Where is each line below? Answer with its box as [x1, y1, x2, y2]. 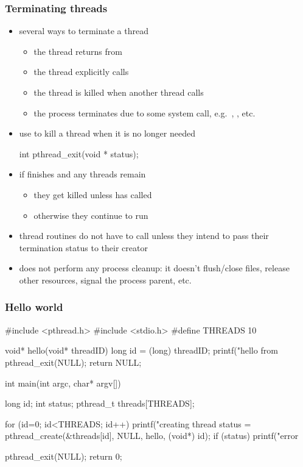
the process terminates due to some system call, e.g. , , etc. [33, 106, 256, 119]
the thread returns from [33, 45, 122, 57]
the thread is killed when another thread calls [33, 86, 204, 98]
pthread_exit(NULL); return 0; [5, 449, 122, 462]
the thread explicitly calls [33, 65, 129, 78]
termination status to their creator [19, 241, 148, 254]
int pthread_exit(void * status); [19, 147, 139, 160]
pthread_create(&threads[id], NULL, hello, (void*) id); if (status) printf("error [5, 429, 299, 442]
